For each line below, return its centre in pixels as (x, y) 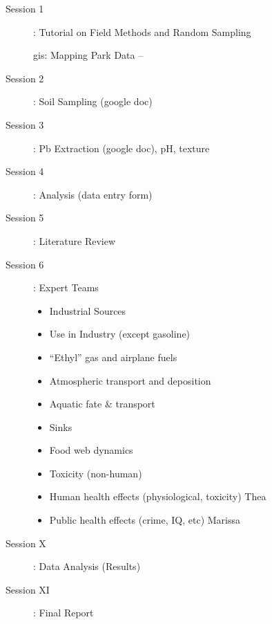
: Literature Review (75, 240)
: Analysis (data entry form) (93, 194)
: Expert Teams (66, 287)
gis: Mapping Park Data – (88, 55)
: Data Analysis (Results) (87, 566)
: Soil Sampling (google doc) (93, 101)
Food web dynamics (91, 450)
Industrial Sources (88, 310)
